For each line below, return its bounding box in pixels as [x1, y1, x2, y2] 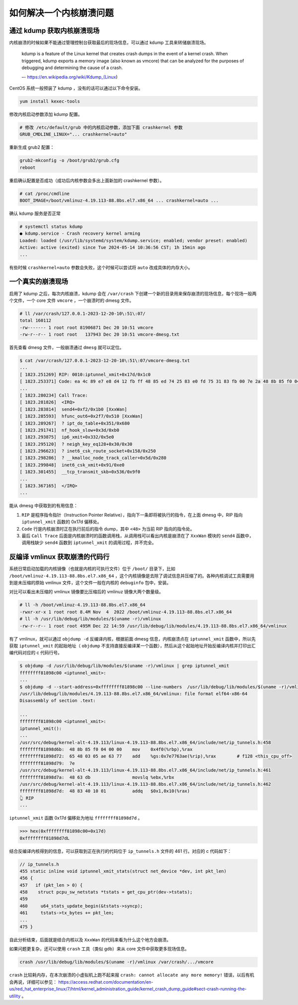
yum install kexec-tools [19, 98, 80, 104]
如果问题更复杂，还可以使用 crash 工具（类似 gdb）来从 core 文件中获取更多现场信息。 [9, 946, 190, 952]
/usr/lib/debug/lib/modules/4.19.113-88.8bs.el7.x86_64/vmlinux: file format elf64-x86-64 [19, 691, 248, 696]
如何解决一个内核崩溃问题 [9, 7, 114, 18]
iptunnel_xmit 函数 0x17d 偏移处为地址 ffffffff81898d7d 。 [9, 815, 143, 821]
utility [9, 993, 21, 999]
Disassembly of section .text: [19, 698, 96, 704]
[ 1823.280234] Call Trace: [19, 392, 88, 398]
